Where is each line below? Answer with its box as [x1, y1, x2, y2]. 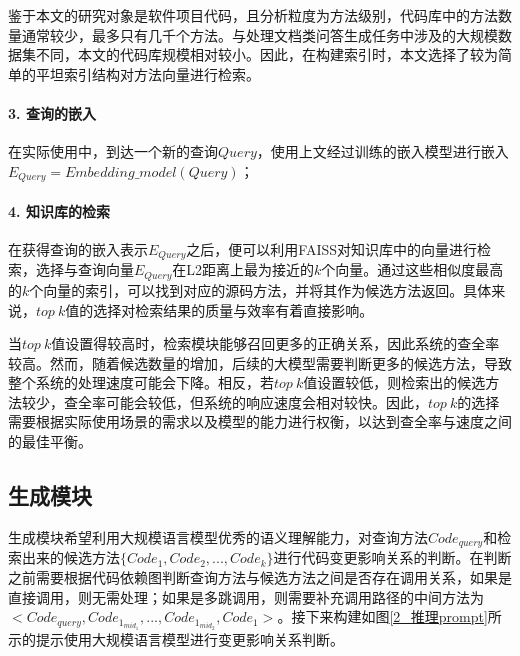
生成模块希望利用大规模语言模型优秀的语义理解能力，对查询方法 [8, 526, 428, 547]
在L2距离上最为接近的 [172, 259, 315, 280]
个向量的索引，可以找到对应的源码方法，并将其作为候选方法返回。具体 [29, 279, 492, 300]
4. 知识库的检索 [8, 200, 110, 221]
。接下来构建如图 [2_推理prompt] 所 [277, 606, 502, 627]
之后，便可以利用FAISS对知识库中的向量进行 [186, 239, 478, 260]
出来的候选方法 [21, 547, 120, 568]
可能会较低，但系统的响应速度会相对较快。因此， [105, 391, 428, 412]
